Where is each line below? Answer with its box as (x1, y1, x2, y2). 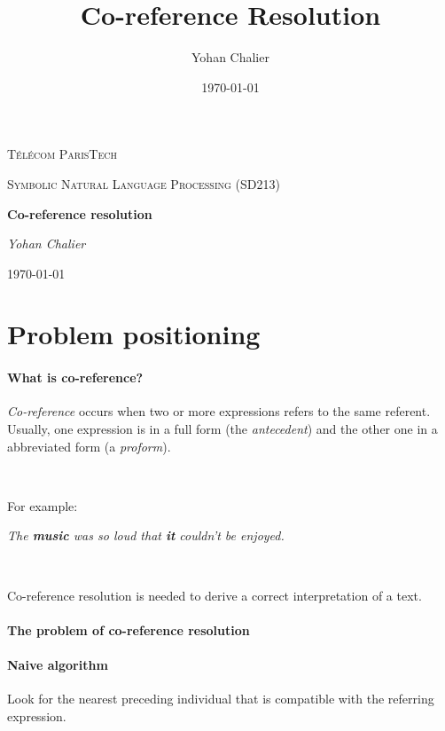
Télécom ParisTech (7, 145, 118, 163)
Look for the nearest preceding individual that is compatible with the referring (7, 689, 434, 708)
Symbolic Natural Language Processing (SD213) (7, 174, 280, 193)
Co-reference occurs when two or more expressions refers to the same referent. (7, 402, 431, 421)
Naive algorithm (7, 655, 108, 673)
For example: (7, 496, 78, 515)
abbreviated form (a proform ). (7, 436, 171, 455)
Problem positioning (7, 316, 261, 352)
